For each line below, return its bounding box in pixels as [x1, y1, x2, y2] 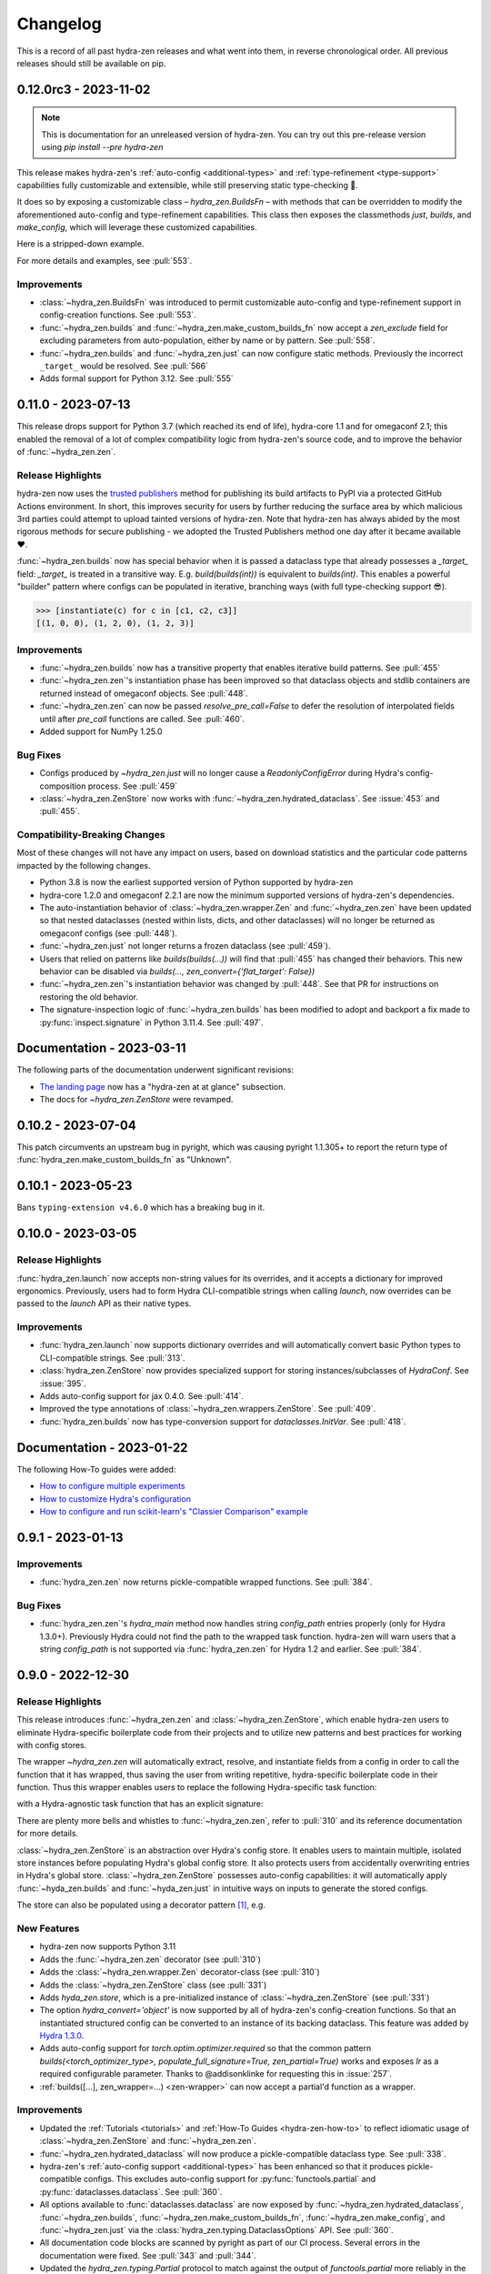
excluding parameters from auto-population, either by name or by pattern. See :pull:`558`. [39, 335, 376, 346]
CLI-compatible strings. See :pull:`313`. [39, 1352, 185, 1363]
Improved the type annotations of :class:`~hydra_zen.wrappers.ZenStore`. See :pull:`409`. [39, 1404, 376, 1414]
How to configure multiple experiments [39, 1481, 185, 1492]
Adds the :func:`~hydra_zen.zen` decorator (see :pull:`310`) [39, 1954, 261, 1965]
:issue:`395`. [39, 1378, 86, 1389]
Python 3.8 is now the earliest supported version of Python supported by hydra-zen [39, 877, 354, 888]
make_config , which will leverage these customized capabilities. [16, 222, 258, 233]
